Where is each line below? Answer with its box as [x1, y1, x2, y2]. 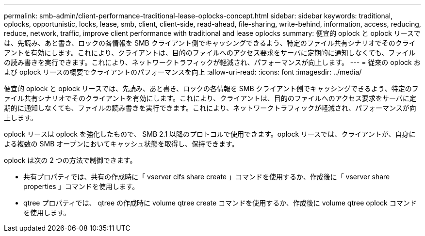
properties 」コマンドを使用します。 [23, 182, 139, 190]
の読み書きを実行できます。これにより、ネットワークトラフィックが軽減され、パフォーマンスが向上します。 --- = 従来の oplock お [4, 58, 421, 66]
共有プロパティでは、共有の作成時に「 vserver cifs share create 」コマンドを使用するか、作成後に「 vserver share [23, 173, 390, 181]
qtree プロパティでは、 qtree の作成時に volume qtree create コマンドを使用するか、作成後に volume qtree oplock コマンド [23, 199, 417, 207]
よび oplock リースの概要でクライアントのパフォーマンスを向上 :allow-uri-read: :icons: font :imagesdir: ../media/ [4, 68, 362, 76]
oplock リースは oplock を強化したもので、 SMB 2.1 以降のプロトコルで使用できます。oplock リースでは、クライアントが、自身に [4, 130, 416, 138]
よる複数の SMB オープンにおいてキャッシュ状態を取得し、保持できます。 [4, 140, 239, 148]
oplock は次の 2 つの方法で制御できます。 [4, 156, 137, 164]
